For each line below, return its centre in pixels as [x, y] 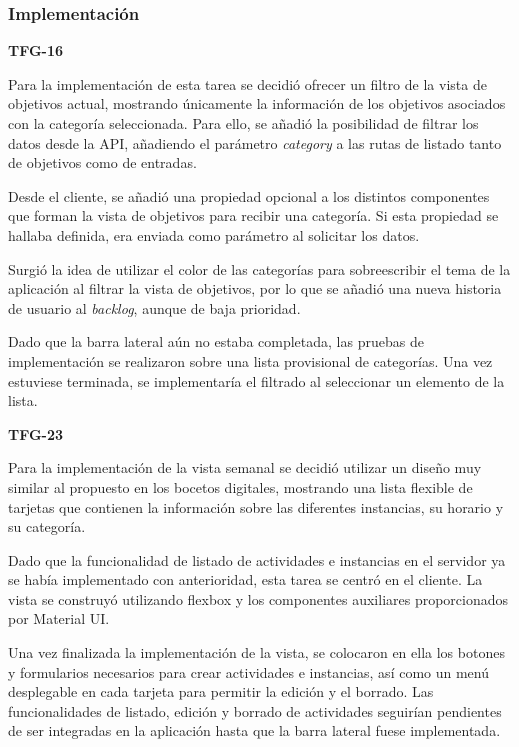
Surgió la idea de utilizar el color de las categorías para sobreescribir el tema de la [259, 268]
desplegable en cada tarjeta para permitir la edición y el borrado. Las [221, 691]
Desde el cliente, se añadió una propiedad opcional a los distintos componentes [249, 195]
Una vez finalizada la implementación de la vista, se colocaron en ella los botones [256, 652]
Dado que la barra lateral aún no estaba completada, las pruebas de [216, 341]
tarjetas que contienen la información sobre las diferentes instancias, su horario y [256, 506]
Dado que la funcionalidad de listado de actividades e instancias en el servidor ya [257, 559]
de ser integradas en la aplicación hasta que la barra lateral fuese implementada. [254, 730]
